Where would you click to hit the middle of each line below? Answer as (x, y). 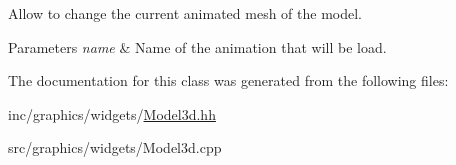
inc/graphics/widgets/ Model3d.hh (112, 113)
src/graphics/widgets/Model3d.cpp (115, 147)
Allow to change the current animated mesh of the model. (185, 13)
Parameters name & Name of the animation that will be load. (197, 46)
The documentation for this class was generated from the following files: (228, 80)
